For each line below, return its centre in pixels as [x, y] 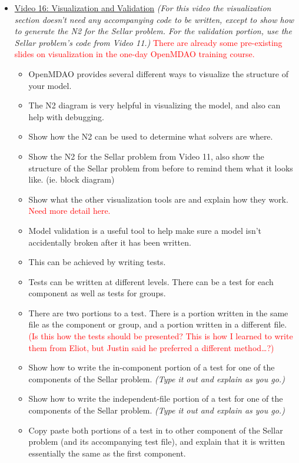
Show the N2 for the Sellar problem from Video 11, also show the [146, 156]
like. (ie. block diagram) [72, 179]
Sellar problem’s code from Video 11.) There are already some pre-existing [148, 42]
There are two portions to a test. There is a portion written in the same [158, 312]
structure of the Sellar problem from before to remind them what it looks [161, 168]
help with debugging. [66, 116]
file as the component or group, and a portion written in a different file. [158, 324]
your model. [50, 85]
